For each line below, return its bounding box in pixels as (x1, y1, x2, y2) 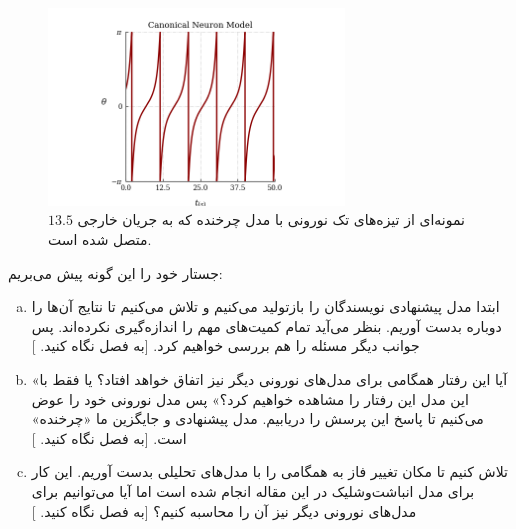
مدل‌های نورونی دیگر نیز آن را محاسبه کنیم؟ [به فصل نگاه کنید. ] (31, 500, 417, 521)
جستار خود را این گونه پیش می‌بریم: (8, 262, 223, 283)
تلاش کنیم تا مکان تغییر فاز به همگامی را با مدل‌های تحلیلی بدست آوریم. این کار (31, 461, 508, 482)
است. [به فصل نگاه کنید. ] (31, 427, 187, 448)
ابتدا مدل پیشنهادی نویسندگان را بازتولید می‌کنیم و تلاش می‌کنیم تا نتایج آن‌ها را (31, 296, 500, 317)
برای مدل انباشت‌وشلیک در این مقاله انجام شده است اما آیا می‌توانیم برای (31, 480, 475, 501)
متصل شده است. (48, 229, 152, 250)
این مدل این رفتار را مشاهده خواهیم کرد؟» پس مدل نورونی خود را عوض (31, 388, 469, 409)
